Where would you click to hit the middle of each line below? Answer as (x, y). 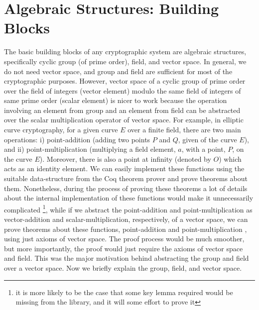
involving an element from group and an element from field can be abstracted (122, 110)
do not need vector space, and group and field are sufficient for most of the (118, 71)
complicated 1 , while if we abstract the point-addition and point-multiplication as (128, 208)
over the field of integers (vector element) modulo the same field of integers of (123, 90)
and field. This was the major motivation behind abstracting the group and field (127, 258)
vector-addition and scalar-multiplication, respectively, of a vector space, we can (126, 219)
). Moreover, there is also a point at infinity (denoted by (125, 158)
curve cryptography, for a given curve (61, 130)
